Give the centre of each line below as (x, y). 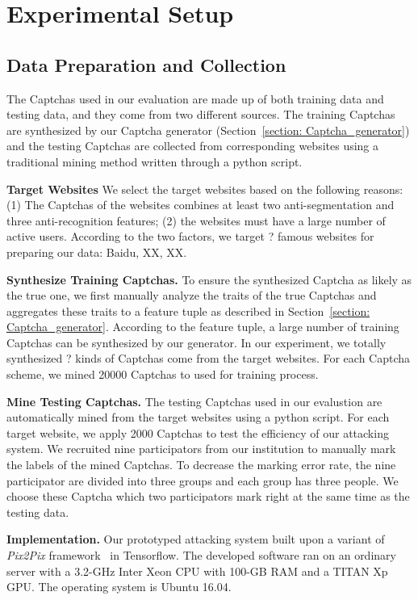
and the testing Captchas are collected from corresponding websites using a (193, 146)
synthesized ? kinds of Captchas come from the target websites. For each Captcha (209, 358)
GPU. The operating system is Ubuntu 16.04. (119, 587)
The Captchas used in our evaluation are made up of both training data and (195, 98)
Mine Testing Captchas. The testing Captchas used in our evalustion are (194, 401)
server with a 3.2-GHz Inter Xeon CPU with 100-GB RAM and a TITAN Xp (197, 571)
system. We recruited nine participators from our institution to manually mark (201, 449)
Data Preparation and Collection (146, 64)
